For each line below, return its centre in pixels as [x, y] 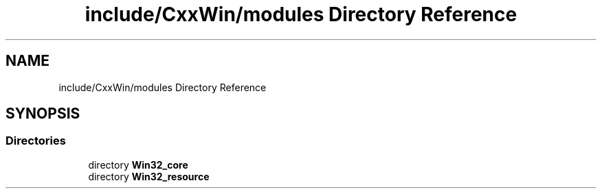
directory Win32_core [138, 165]
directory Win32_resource [149, 176]
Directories [36, 141]
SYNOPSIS [43, 114]
